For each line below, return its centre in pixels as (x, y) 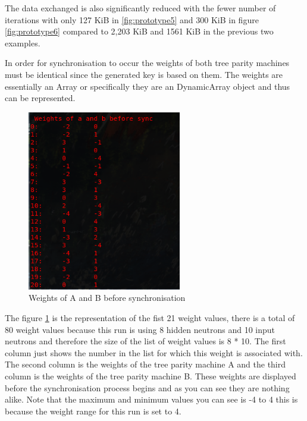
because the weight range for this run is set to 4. (93, 411)
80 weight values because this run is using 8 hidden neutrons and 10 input (140, 329)
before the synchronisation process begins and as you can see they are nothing (147, 387)
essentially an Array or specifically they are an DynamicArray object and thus (148, 86)
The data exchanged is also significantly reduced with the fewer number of (140, 8)
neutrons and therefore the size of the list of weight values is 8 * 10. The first (145, 341)
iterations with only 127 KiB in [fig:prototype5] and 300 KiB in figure (132, 19)
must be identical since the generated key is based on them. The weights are (144, 74)
